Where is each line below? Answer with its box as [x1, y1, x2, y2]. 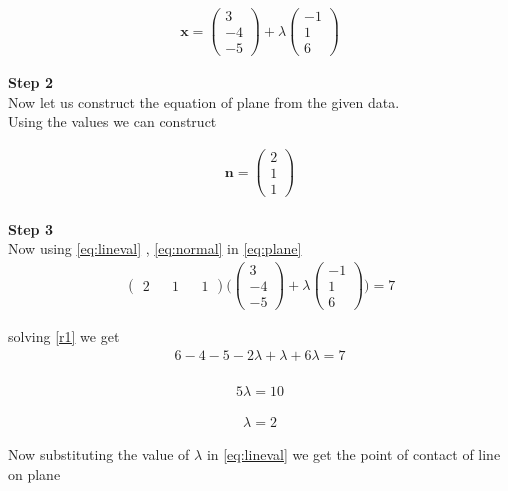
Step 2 [8, 72, 53, 93]
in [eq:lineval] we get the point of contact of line [206, 444, 501, 465]
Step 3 [8, 218, 53, 239]
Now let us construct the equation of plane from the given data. [8, 91, 400, 112]
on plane [8, 464, 61, 484]
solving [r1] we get [8, 326, 120, 347]
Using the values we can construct [8, 111, 217, 132]
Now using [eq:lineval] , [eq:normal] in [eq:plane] [8, 238, 302, 259]
